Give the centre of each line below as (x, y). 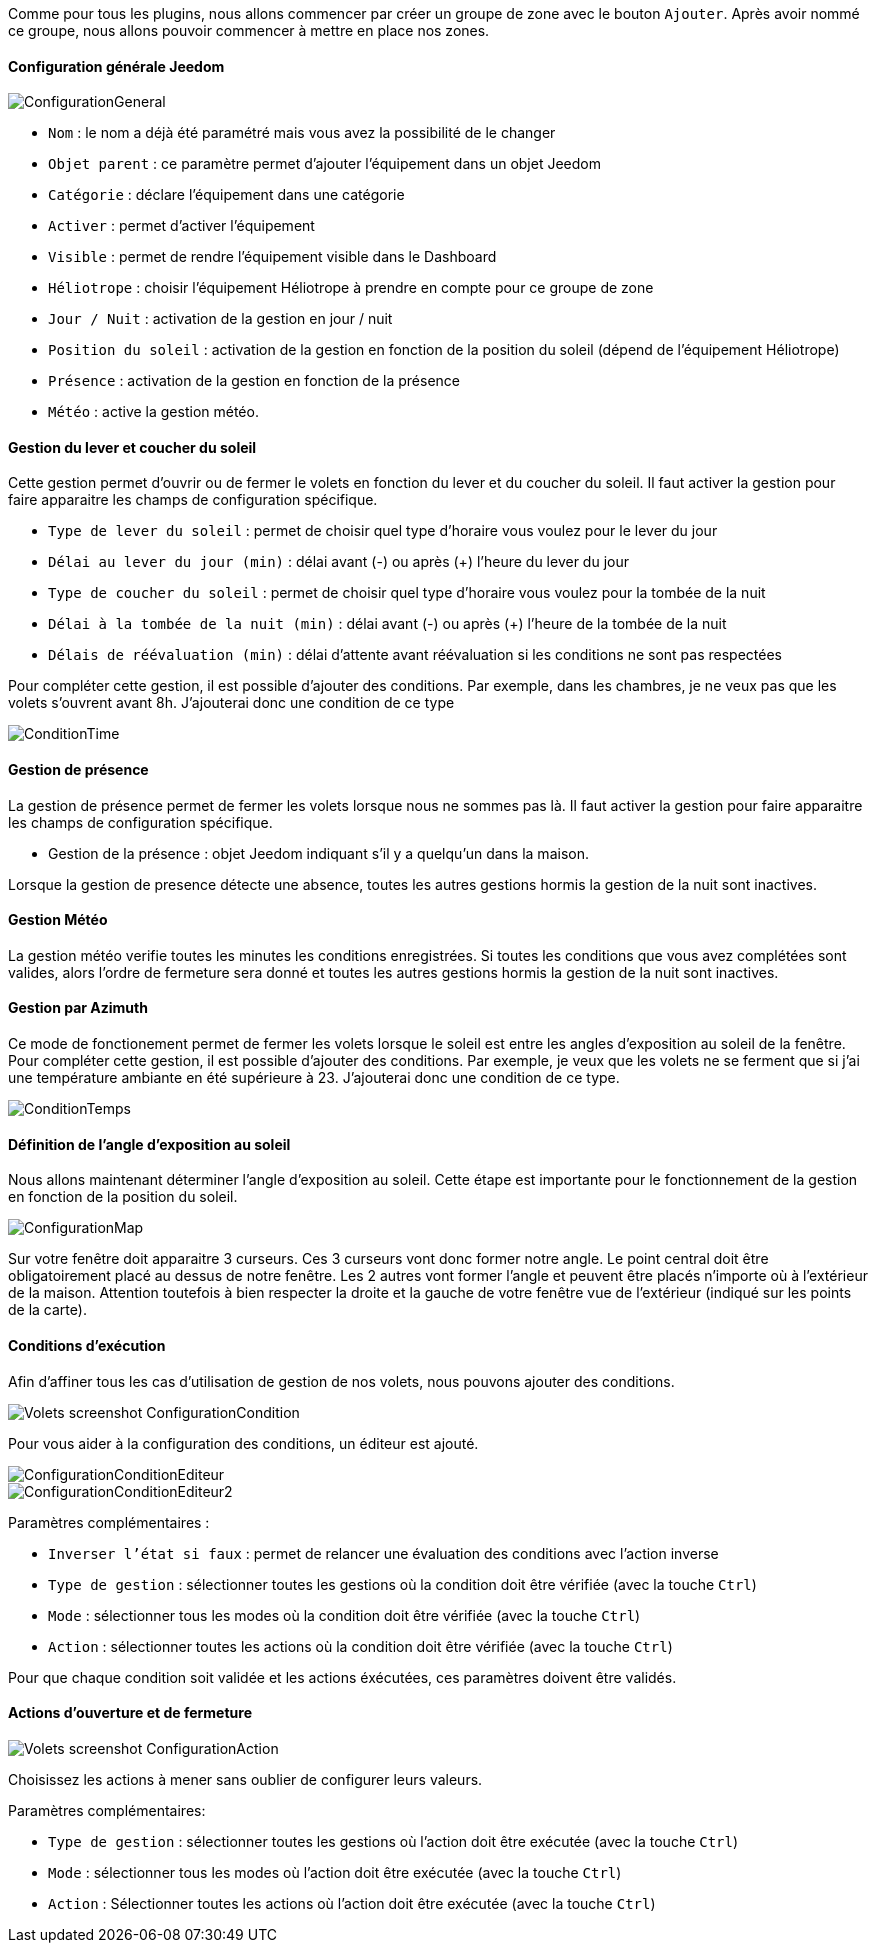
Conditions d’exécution (87, 1345)
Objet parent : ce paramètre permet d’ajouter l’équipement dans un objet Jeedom (324, 164)
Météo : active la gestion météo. (153, 412)
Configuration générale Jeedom (116, 66)
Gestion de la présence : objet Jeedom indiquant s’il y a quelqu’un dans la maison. (318, 853)
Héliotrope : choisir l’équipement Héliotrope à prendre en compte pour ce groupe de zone (351, 288)
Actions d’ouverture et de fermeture (130, 1713)
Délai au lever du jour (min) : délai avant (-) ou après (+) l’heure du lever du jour (338, 562)
